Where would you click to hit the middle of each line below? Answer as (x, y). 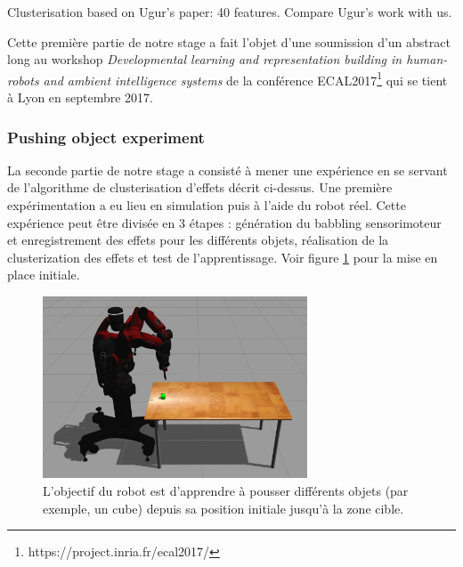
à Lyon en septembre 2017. (81, 97)
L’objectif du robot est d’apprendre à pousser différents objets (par (226, 490)
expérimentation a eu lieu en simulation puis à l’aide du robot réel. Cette (207, 205)
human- (427, 59)
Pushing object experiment (106, 137)
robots (23, 80)
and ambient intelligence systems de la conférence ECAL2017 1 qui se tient (245, 78)
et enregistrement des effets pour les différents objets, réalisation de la (198, 240)
